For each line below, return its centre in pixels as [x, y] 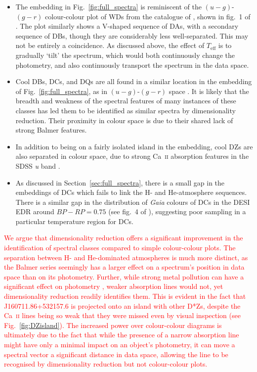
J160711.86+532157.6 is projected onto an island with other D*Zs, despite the [122, 305]
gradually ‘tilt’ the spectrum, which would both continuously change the [125, 55]
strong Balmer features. [51, 130]
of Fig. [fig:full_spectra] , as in [61, 91]
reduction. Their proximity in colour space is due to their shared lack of [124, 120]
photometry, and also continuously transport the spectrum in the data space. [132, 65]
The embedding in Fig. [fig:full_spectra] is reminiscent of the [109, 6]
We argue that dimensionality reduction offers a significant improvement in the [124, 238]
